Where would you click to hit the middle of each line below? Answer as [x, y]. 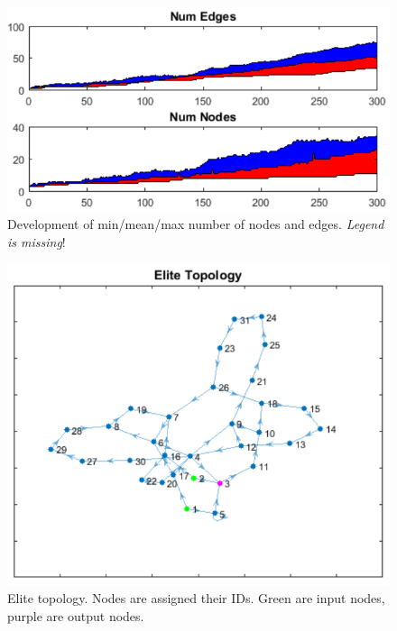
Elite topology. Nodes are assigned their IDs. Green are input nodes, [196, 598]
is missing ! [37, 241]
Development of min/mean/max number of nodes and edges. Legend [196, 224]
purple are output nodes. [76, 616]
